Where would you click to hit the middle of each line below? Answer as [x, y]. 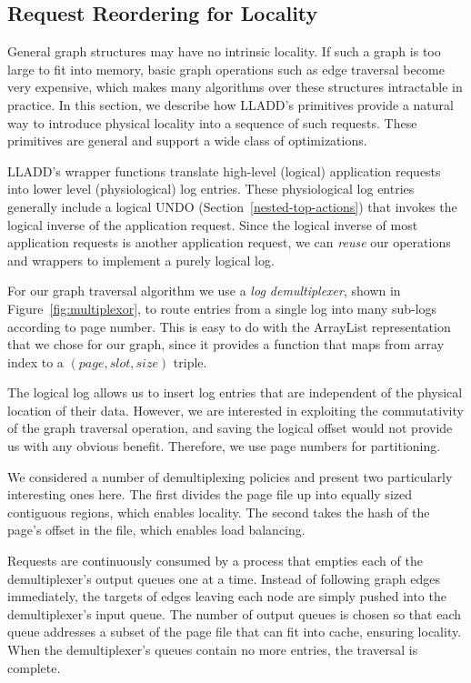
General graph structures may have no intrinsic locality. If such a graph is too [224, 51]
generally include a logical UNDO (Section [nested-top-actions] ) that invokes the [232, 206]
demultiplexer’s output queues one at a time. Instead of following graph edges [224, 578]
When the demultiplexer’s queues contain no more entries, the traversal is [213, 650]
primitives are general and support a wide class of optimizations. [187, 141]
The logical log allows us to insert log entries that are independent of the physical [235, 392]
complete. [34, 667]
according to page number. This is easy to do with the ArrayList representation [229, 326]
